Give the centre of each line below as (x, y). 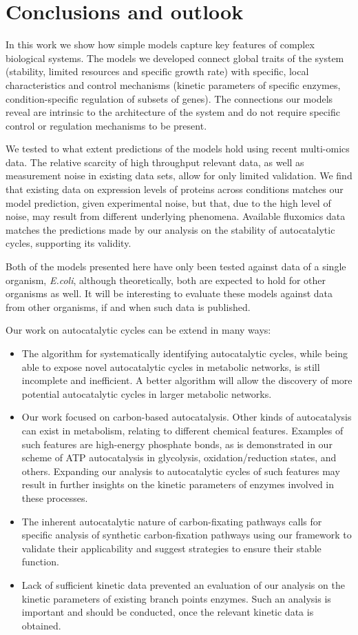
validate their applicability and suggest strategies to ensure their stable (171, 548)
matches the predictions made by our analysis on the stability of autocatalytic (170, 229)
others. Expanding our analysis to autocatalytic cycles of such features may (181, 471)
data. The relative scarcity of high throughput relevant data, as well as (155, 162)
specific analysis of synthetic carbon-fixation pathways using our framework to (187, 535)
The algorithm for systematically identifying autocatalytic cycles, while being (185, 353)
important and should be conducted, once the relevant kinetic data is (168, 612)
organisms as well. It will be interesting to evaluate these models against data (169, 293)
